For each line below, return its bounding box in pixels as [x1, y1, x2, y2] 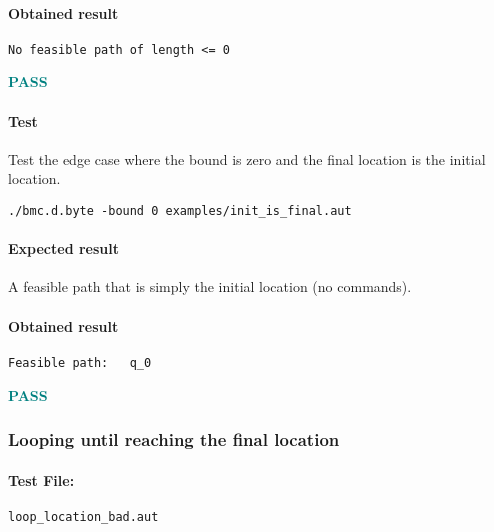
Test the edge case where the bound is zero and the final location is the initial [8, 148, 486, 169]
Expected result [8, 238, 119, 259]
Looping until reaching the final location [8, 427, 340, 452]
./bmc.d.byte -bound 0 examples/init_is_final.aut [8, 204, 352, 219]
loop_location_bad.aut [8, 509, 159, 524]
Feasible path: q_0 [8, 355, 152, 370]
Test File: [8, 469, 75, 490]
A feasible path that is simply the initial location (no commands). [8, 276, 412, 297]
